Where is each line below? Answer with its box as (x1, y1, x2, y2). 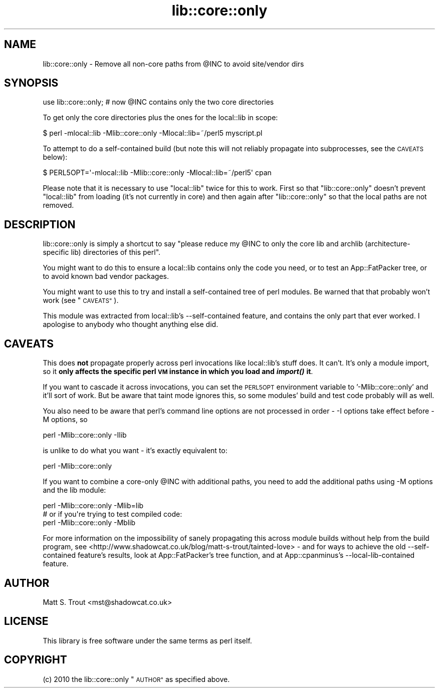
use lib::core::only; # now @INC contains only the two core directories (43, 98, 274, 107)
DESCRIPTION (4, 218, 76, 231)
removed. (43, 201, 74, 210)
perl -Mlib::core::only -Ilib (43, 431, 127, 440)
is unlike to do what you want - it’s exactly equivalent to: (43, 446, 228, 455)
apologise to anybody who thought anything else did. (43, 320, 218, 329)
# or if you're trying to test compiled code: (43, 510, 182, 519)
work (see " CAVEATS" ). (43, 296, 119, 305)
